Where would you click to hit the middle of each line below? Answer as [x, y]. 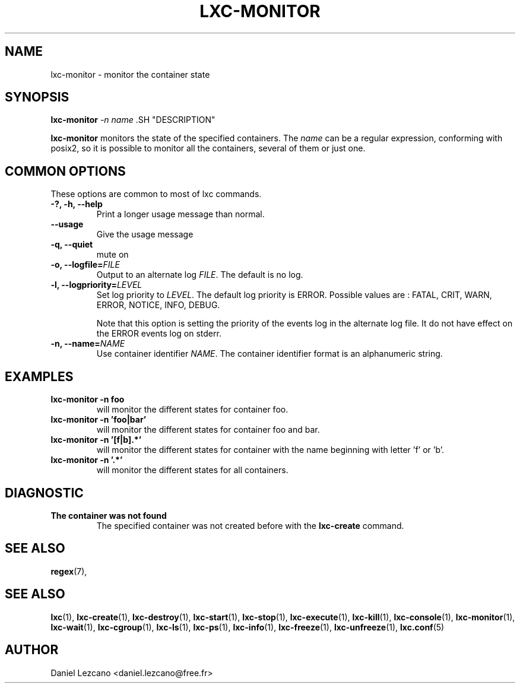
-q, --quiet [72, 245]
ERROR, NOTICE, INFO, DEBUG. [158, 305]
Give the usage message [145, 234]
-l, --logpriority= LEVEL [96, 285]
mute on [112, 255]
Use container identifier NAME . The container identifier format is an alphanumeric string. [269, 354]
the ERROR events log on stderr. [159, 334]
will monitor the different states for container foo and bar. [208, 430]
